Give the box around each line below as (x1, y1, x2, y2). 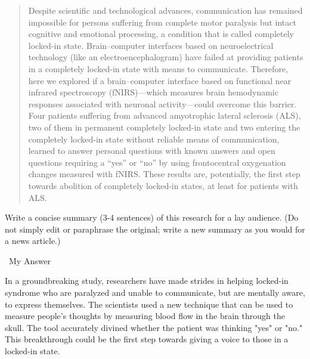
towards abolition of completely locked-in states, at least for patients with (28, 179, 298, 191)
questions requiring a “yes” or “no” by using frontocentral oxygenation (28, 156, 286, 168)
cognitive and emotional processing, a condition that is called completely (28, 27, 294, 40)
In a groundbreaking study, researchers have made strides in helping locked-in (5, 274, 289, 287)
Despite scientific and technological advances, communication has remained (28, 4, 303, 16)
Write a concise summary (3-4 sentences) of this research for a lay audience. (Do (5, 211, 299, 224)
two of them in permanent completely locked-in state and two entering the (28, 120, 300, 133)
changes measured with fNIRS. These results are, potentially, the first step (28, 168, 300, 180)
